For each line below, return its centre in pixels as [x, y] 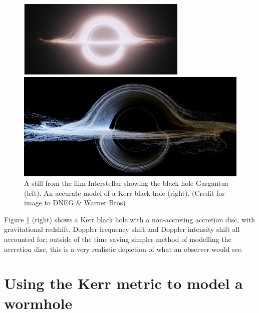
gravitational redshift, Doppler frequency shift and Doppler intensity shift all [122, 229]
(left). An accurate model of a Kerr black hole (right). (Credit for [124, 193]
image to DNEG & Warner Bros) [75, 203]
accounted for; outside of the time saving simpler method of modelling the [118, 239]
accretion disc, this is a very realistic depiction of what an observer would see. [124, 249]
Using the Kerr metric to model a [123, 283]
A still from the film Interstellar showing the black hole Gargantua [126, 183]
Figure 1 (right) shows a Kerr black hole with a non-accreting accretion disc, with [130, 219]
